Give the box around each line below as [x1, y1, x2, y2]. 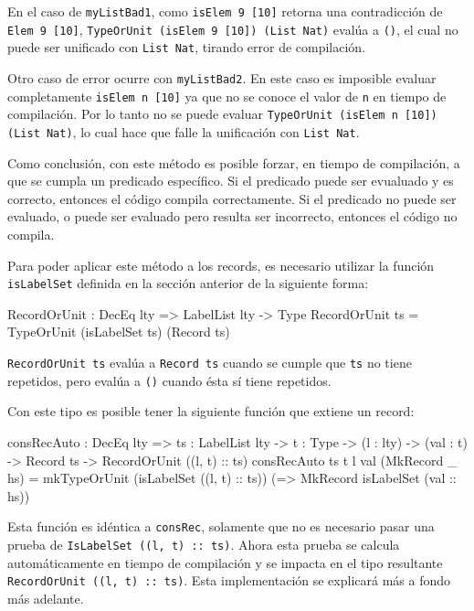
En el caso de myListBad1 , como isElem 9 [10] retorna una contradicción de [7, 2, 443, 20]
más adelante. [7, 588, 84, 607]
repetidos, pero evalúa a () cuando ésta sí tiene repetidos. [7, 370, 332, 390]
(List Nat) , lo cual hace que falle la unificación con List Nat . [7, 122, 360, 141]
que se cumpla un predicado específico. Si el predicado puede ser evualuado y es [7, 171, 454, 190]
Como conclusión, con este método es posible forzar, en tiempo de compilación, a [7, 153, 460, 172]
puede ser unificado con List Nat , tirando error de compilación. [7, 38, 366, 57]
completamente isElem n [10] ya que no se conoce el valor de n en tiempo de [7, 86, 447, 105]
